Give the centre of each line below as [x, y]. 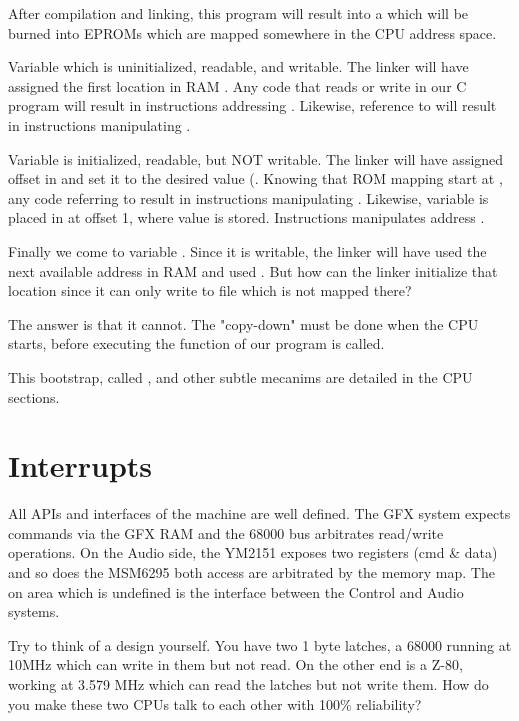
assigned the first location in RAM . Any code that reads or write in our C [237, 85]
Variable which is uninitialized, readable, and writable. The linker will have [238, 66]
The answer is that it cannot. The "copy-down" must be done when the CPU [243, 323]
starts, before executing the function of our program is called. [196, 343]
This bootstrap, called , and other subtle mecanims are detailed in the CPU [240, 376]
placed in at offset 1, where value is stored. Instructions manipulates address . [246, 217]
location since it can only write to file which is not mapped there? [210, 290]
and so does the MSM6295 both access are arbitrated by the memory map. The [251, 572]
